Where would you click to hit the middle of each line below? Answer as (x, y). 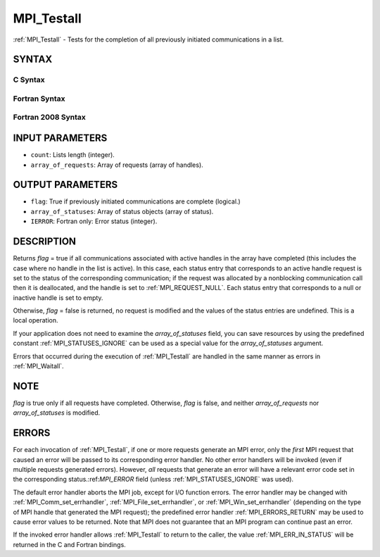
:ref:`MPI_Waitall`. (38, 366)
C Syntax (29, 80)
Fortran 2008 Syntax (49, 118)
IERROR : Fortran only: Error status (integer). (94, 221)
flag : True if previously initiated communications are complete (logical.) (135, 201)
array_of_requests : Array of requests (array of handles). (117, 165)
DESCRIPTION (45, 242)
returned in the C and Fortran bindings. (69, 544)
